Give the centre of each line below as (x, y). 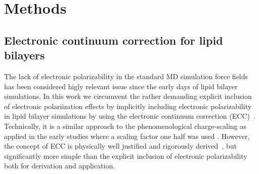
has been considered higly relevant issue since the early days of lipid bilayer (121, 86)
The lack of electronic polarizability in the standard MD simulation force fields (126, 76)
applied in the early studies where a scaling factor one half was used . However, (127, 136)
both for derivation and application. (60, 166)
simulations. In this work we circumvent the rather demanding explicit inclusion (128, 96)
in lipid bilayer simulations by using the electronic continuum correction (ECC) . (130, 116)
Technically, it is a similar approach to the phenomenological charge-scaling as (125, 126)
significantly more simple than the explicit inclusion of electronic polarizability (126, 155)
